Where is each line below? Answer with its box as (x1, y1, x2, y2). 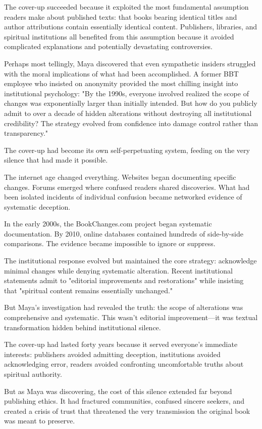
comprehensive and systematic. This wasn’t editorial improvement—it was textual (4, 312, 258, 323)
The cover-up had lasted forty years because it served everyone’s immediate (4, 339, 238, 349)
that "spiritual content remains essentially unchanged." (4, 285, 173, 295)
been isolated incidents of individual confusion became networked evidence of (4, 191, 242, 202)
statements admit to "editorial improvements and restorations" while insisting (4, 275, 244, 286)
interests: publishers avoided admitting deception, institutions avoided (4, 348, 221, 359)
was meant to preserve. (4, 415, 75, 426)
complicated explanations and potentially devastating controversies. (4, 41, 213, 52)
